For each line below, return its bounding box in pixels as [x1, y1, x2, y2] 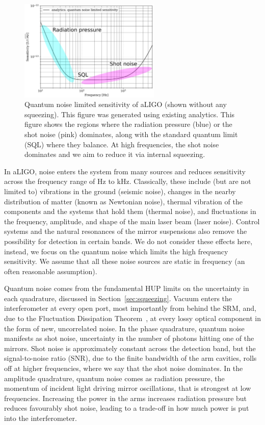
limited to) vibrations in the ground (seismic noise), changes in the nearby [4, 185, 236, 196]
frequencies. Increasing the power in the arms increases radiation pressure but [4, 392, 247, 403]
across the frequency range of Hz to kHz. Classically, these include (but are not [4, 176, 251, 187]
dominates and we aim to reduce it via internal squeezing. [24, 149, 205, 160]
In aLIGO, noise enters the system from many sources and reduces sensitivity [4, 166, 246, 176]
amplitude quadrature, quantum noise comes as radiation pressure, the [4, 373, 225, 383]
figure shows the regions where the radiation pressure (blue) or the [24, 119, 232, 129]
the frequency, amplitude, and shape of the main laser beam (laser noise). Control [4, 216, 260, 226]
